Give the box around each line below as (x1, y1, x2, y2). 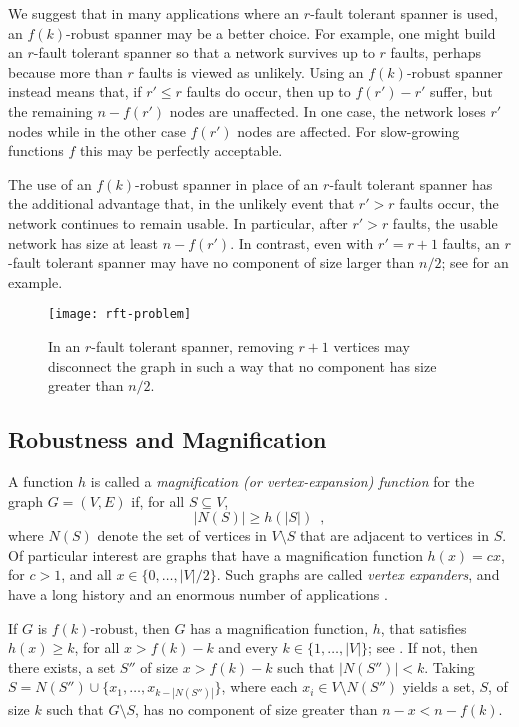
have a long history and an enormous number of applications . (8, 583, 388, 604)
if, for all (131, 490, 185, 511)
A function (8, 470, 74, 491)
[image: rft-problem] (48, 307, 192, 322)
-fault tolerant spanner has (329, 173, 493, 194)
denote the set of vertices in (97, 525, 267, 546)
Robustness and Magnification (8, 424, 327, 455)
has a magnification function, (190, 617, 369, 638)
